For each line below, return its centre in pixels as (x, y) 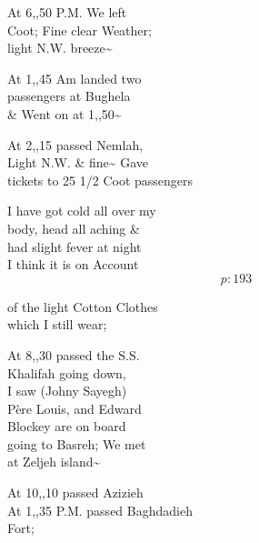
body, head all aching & (74, 228)
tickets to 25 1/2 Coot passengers (100, 180)
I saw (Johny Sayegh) (67, 391)
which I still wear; (57, 324)
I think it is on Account (73, 264)
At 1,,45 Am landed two (75, 78)
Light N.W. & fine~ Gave (78, 162)
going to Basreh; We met (77, 443)
